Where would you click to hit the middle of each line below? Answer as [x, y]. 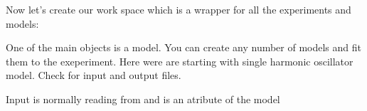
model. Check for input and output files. [94, 75]
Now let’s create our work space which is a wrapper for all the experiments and [179, 9]
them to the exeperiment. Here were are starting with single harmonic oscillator [180, 61]
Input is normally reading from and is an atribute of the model [143, 99]
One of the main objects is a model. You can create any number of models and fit [184, 47]
